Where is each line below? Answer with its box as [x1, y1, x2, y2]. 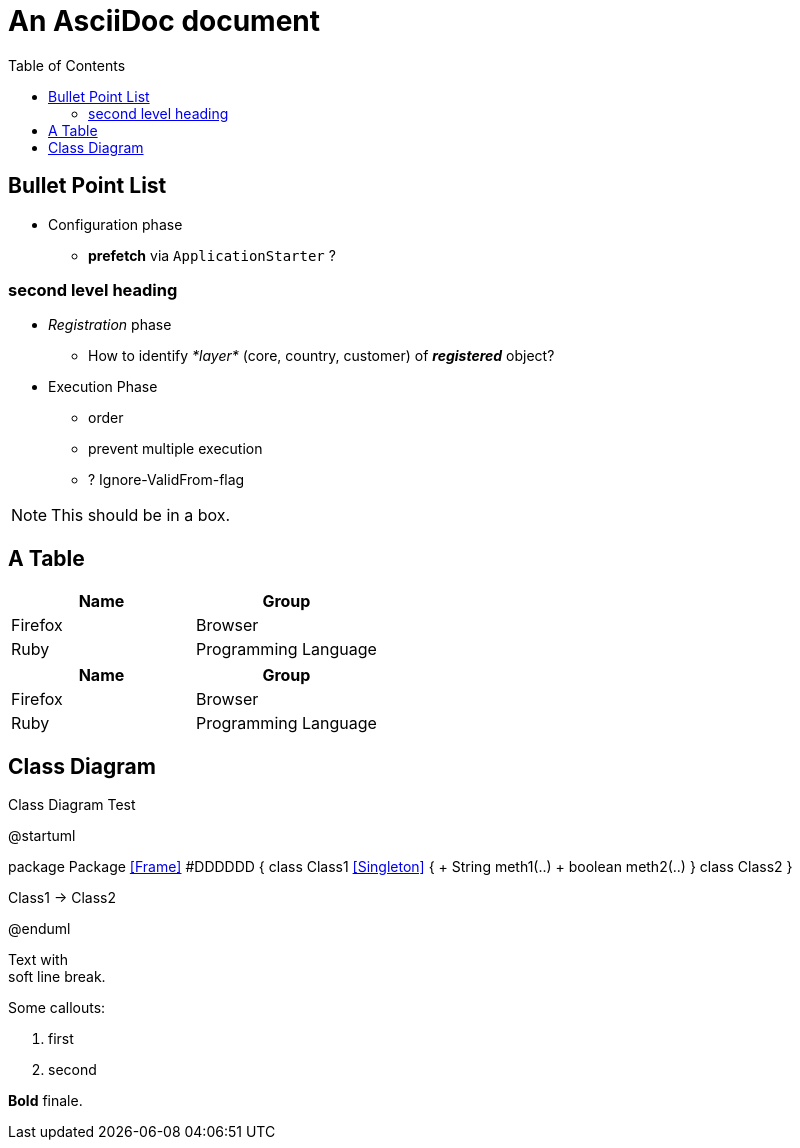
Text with [8, 951, 68, 969]
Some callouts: [8, 999, 106, 1017]
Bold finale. [8, 1092, 83, 1110]
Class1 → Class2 [8, 889, 116, 907]
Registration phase [48, 316, 172, 334]
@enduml [8, 920, 71, 938]
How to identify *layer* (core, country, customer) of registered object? [88, 347, 555, 365]
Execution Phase [48, 378, 158, 396]
